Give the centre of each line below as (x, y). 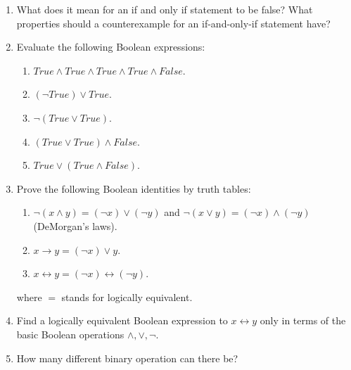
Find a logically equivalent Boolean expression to (122, 320)
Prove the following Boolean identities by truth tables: (134, 188)
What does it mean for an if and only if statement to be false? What (165, 9)
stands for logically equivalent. (127, 296)
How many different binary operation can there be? (127, 358)
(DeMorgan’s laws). (75, 225)
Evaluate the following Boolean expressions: (111, 47)
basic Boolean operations (70, 334)
